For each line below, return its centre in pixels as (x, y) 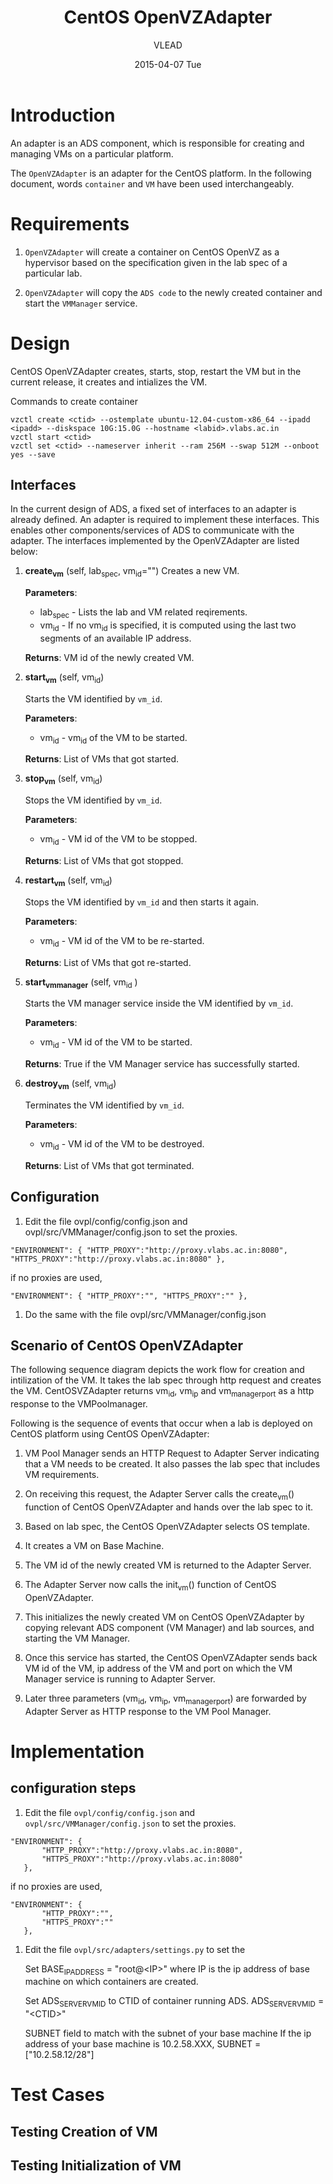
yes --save (33, 454)
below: (24, 552)
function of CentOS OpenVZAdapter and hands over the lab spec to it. (169, 1507)
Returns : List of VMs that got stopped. (104, 860)
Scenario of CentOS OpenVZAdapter (126, 1345)
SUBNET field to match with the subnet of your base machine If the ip (168, 2033)
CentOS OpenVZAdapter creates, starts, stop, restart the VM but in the (156, 371)
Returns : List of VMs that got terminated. (109, 1165)
